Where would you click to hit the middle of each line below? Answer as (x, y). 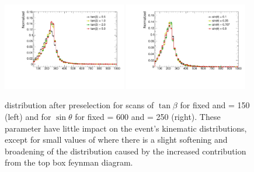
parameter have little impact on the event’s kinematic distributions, (126, 128)
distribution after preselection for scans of (79, 105)
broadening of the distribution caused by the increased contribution (126, 151)
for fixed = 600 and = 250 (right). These (148, 117)
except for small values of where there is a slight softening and (116, 140)
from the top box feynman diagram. (69, 162)
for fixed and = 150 (215, 105)
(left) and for (28, 117)
